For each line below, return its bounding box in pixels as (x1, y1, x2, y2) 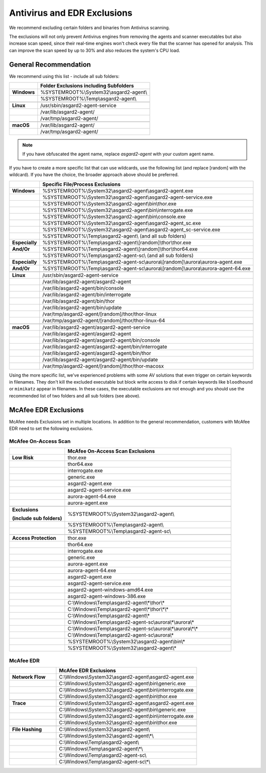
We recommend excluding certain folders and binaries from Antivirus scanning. (9, 25, 170, 31)
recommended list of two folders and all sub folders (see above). (9, 392, 140, 399)
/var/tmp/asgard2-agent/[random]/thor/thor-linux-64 (42, 317, 165, 324)
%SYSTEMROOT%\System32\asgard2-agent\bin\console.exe (42, 213, 186, 220)
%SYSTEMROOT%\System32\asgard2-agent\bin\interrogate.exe (42, 207, 193, 213)
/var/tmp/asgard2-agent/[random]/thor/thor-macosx (42, 362, 165, 369)
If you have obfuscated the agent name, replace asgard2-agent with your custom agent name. (22, 151, 215, 157)
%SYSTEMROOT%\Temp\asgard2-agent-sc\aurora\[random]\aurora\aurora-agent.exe (42, 258, 242, 265)
